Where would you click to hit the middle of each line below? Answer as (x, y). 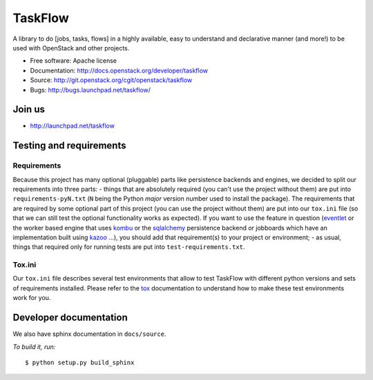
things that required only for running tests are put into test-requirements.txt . (129, 247)
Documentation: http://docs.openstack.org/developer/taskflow (119, 70)
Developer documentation (70, 318)
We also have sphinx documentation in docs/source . (89, 334)
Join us (29, 109)
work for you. (32, 298)
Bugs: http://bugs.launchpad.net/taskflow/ (90, 90)
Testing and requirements (69, 146)
